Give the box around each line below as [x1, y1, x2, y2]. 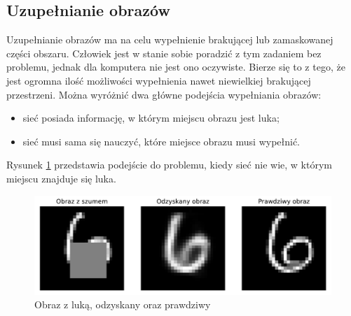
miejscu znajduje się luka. [6, 171, 116, 185]
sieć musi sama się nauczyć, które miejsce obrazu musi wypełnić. [22, 134, 301, 148]
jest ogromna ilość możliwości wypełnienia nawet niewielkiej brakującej [6, 73, 311, 87]
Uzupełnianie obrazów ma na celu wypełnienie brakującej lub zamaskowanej [6, 32, 333, 47]
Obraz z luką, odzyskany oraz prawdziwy [34, 297, 211, 312]
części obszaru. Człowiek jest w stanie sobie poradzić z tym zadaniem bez [6, 45, 322, 60]
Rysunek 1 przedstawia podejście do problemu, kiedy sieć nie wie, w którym [6, 157, 332, 172]
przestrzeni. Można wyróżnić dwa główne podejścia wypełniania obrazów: [6, 87, 322, 101]
